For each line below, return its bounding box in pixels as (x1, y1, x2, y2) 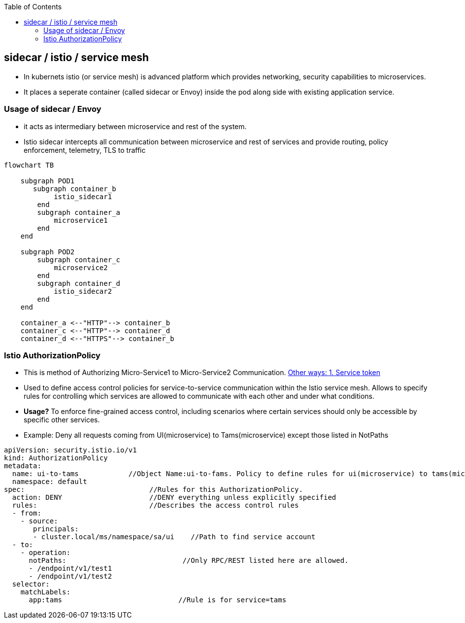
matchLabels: (20, 588, 70, 596)
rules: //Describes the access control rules (12, 501, 299, 510)
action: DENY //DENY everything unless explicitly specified (12, 493, 336, 502)
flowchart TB (4, 161, 54, 169)
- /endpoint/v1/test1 (29, 564, 112, 573)
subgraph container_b (33, 184, 116, 193)
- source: (20, 517, 58, 525)
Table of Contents (4, 2, 62, 11)
